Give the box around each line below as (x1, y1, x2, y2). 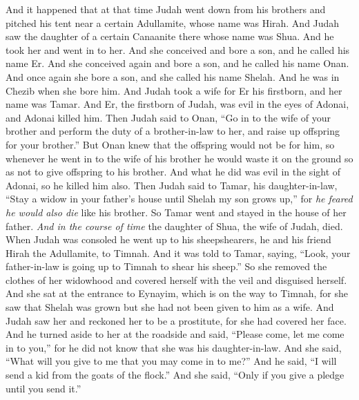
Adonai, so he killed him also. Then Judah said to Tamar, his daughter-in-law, (6, 178, 338, 192)
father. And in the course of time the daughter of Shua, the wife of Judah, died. (6, 218, 343, 233)
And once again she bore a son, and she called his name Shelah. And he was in (6, 69, 340, 84)
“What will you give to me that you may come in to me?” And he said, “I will (6, 354, 337, 368)
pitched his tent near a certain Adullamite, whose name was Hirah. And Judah (6, 15, 340, 30)
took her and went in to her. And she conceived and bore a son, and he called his (6, 42, 350, 57)
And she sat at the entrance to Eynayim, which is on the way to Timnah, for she (6, 286, 348, 301)
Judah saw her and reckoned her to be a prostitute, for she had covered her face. (6, 313, 347, 327)
